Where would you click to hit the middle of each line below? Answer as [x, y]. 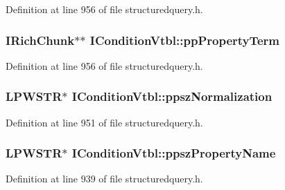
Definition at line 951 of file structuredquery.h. [104, 122]
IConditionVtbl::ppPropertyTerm [185, 40]
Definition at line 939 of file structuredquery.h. [104, 179]
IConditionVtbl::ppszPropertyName [174, 153]
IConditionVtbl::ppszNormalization [172, 96]
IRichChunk [40, 40]
